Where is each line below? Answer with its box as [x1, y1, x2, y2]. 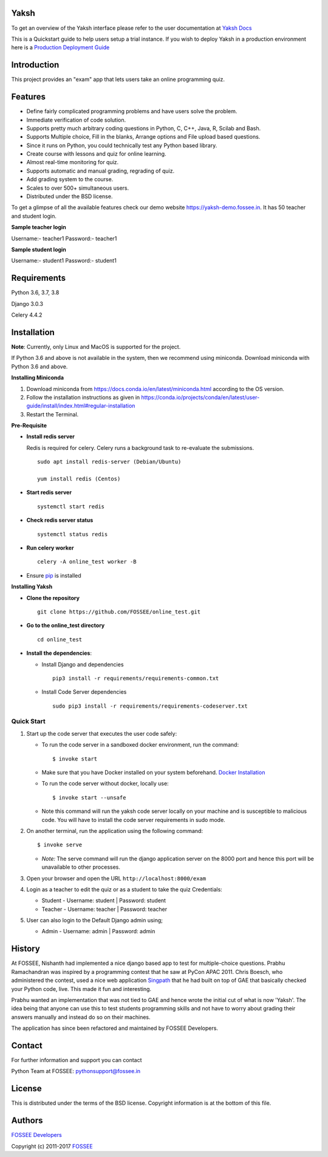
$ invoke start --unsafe [52, 794, 126, 801]
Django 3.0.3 [11, 300, 44, 307]
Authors [11, 1116, 43, 1126]
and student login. [11, 212, 57, 219]
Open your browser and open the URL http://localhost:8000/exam [26, 874, 207, 882]
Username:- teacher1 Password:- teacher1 [11, 235, 117, 242]
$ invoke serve [37, 841, 83, 848]
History [11, 944, 41, 954]
